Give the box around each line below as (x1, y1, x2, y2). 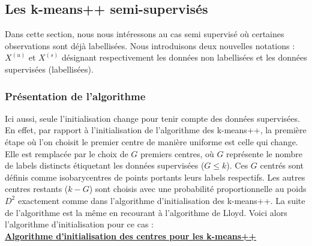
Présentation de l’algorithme (5, 88, 146, 103)
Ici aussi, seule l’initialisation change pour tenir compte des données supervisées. (5, 112, 300, 124)
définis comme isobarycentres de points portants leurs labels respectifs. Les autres (5, 170, 305, 183)
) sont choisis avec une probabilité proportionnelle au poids (89, 182, 307, 195)
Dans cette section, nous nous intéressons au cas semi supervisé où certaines (5, 28, 284, 40)
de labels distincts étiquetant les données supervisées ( (5, 159, 205, 172)
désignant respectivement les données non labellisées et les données (61, 51, 307, 64)
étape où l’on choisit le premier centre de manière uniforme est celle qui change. (5, 135, 298, 148)
